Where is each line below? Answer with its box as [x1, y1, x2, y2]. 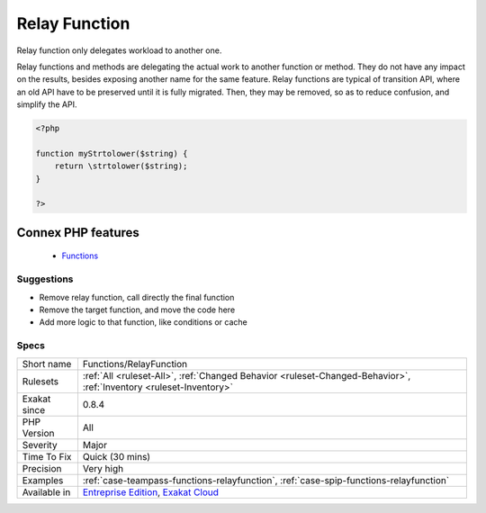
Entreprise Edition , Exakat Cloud [82, 486, 220, 499]
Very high [82, 462, 124, 474]
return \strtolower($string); [54, 161, 188, 171]
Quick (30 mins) [82, 450, 151, 463]
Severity [22, 438, 58, 451]
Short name [22, 357, 72, 370]
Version [22, 427, 55, 439]
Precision [22, 462, 62, 474]
